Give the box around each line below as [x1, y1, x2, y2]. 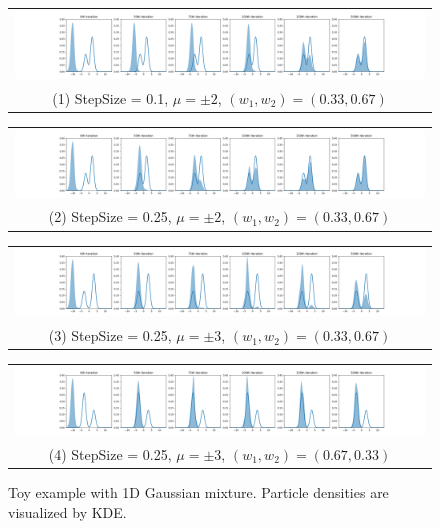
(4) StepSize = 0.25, [48, 443, 172, 464]
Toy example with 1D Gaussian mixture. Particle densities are [8, 482, 389, 502]
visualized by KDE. [8, 501, 127, 522]
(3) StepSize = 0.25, [48, 325, 172, 346]
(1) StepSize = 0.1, [52, 87, 169, 108]
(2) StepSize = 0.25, [48, 206, 172, 227]
